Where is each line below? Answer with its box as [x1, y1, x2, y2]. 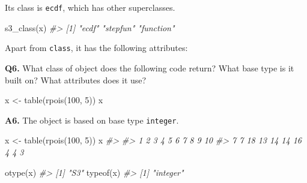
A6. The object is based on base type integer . [5, 113, 179, 126]
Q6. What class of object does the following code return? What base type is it [5, 61, 294, 74]
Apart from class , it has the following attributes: [5, 41, 188, 54]
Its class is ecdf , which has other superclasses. [5, 1, 175, 13]
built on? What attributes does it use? [5, 73, 147, 86]
